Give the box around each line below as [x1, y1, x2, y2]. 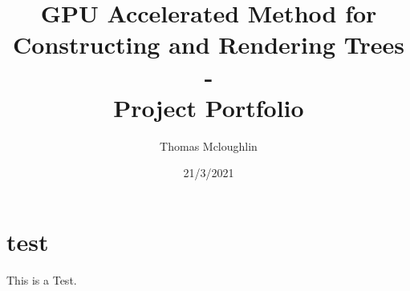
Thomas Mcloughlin [160, 137, 258, 154]
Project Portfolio [113, 91, 304, 123]
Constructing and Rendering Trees [13, 28, 404, 61]
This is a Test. [6, 271, 77, 288]
